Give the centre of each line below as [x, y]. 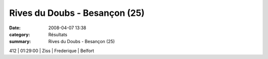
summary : [20, 42]
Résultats [58, 34]
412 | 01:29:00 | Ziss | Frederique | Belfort [52, 51]
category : [20, 34]
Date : [15, 28]
